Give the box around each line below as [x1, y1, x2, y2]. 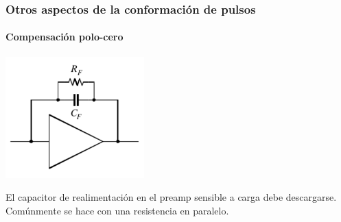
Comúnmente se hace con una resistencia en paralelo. [5, 203, 229, 217]
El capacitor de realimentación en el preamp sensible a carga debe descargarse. [5, 190, 337, 204]
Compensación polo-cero [5, 29, 124, 44]
